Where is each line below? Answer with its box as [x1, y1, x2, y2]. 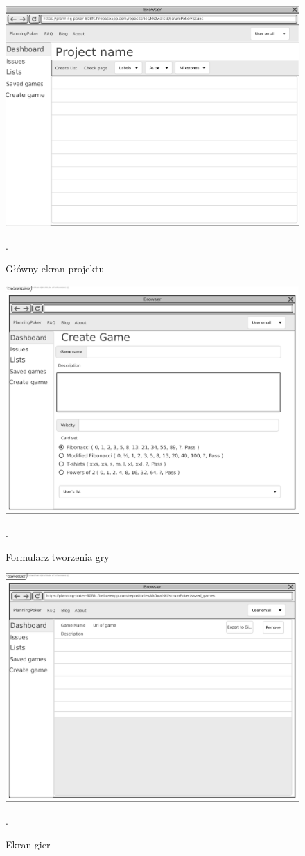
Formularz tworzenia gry [6, 549, 110, 564]
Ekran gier [6, 837, 51, 852]
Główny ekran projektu [6, 261, 105, 276]
